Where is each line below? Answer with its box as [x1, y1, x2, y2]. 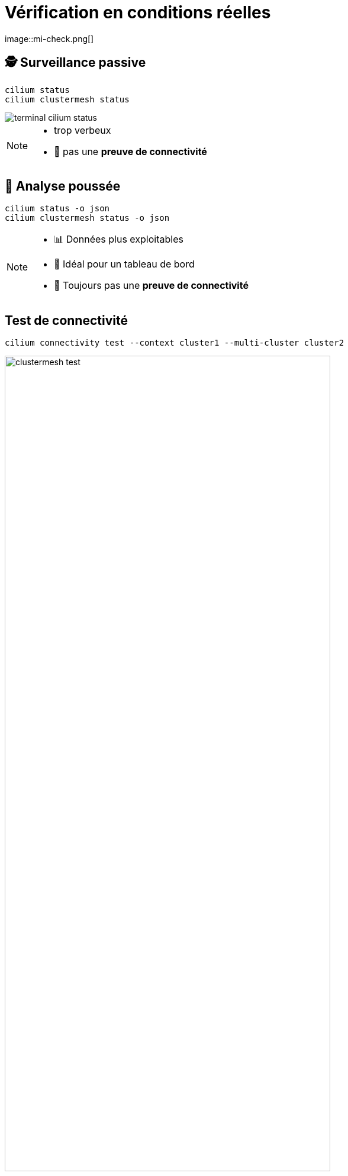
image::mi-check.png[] [5, 33, 94, 44]
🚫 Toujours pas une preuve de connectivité [54, 279, 249, 292]
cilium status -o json [5, 204, 110, 214]
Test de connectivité [5, 312, 128, 328]
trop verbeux [54, 124, 111, 136]
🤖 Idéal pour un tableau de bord [54, 258, 195, 270]
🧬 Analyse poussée [5, 179, 121, 194]
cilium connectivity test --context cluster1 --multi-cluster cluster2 [5, 338, 344, 348]
